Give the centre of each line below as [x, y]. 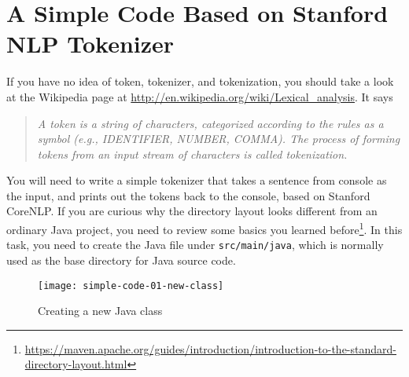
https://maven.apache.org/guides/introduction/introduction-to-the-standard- [210, 348]
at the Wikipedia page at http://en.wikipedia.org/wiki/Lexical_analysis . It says [200, 96]
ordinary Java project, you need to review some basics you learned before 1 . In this [204, 228]
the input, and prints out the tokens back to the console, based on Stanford [188, 195]
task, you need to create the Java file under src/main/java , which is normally [195, 245]
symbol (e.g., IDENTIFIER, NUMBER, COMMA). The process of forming [219, 139]
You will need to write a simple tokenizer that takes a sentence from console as [197, 180]
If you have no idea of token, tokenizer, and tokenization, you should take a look [200, 81]
